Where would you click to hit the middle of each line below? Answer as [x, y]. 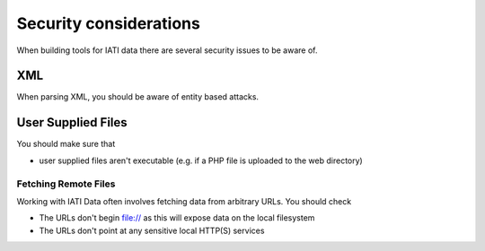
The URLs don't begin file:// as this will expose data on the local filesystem [177, 218]
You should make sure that [66, 144]
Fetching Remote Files [66, 184]
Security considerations [109, 23]
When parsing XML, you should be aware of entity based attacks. [138, 97]
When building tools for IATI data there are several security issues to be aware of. [167, 50]
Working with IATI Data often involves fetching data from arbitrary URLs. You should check [184, 201]
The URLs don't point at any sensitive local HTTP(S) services [152, 230]
